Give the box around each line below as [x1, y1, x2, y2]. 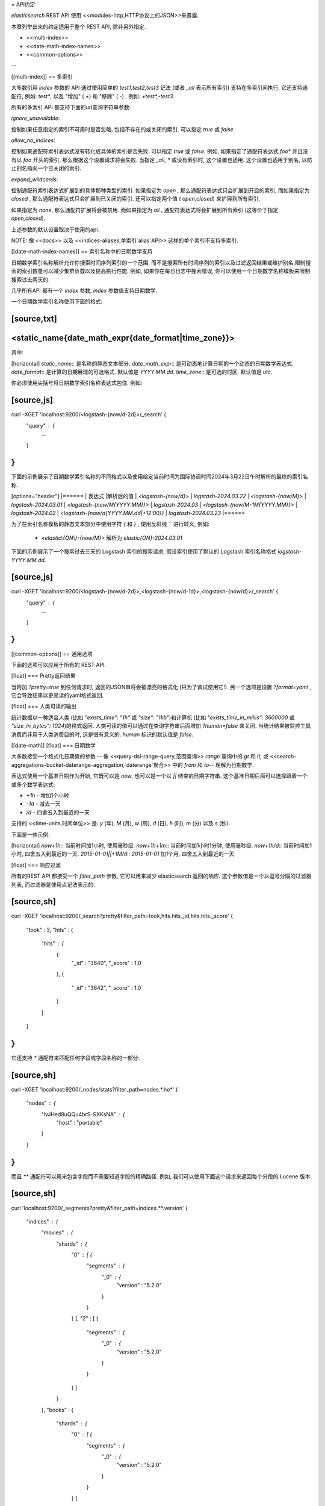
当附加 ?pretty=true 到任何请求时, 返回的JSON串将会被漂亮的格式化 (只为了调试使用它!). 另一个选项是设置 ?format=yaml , [11, 683, 312, 690]
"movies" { [41, 1229, 73, 1236]
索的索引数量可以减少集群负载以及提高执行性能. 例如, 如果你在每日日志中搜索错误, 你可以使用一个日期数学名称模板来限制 [11, 267, 310, 275]
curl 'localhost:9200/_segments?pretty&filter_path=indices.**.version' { [11, 1204, 188, 1211]
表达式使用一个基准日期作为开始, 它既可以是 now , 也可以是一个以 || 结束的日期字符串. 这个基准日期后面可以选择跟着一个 [11, 772, 308, 780]
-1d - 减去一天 [26, 800, 61, 807]
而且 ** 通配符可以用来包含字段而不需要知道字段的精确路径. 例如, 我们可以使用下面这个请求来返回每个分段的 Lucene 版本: [11, 1172, 312, 1180]
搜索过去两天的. [11, 276, 51, 283]
